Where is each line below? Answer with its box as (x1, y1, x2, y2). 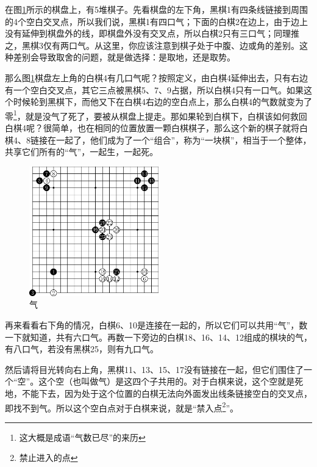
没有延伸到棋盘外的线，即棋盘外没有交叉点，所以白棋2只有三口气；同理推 (5, 27, 299, 40)
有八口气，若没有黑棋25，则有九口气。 (5, 342, 158, 355)
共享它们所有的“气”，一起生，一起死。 (5, 145, 158, 158)
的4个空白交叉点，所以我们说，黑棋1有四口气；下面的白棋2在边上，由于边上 (5, 15, 308, 27)
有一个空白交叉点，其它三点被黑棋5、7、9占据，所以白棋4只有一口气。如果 (5, 83, 304, 96)
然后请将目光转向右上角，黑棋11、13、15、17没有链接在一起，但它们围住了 (5, 363, 304, 375)
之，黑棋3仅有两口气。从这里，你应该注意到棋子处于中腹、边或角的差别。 (5, 38, 299, 51)
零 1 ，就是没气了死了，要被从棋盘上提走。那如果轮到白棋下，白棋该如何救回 (5, 107, 307, 122)
